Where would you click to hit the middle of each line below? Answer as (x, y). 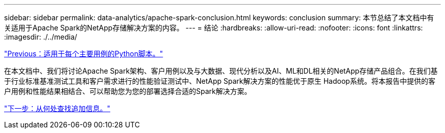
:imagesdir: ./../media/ (41, 37)
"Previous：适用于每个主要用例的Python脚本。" (84, 54)
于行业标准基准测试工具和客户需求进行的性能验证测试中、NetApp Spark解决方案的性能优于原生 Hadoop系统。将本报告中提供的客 (220, 81)
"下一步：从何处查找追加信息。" (57, 108)
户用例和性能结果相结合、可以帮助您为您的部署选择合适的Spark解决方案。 (128, 91)
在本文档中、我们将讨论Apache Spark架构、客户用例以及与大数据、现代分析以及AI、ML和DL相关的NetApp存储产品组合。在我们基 (221, 71)
